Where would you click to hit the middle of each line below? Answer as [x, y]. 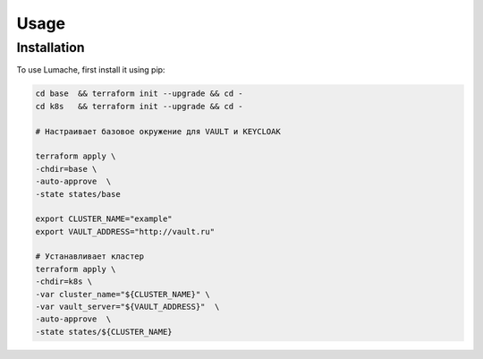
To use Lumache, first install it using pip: [91, 70]
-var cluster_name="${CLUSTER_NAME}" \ [123, 294]
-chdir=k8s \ [64, 282]
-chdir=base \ [66, 169]
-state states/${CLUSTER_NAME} [104, 332]
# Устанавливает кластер [90, 256]
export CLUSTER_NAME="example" [104, 219]
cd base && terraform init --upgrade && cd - [139, 94]
